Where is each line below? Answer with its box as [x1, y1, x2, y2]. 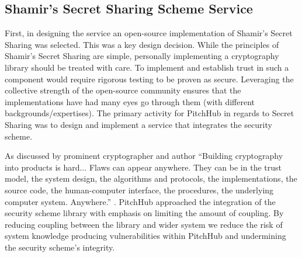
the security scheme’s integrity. [5, 241, 115, 253]
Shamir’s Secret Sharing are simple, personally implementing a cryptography [5, 50, 279, 62]
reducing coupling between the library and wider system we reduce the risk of [5, 218, 283, 230]
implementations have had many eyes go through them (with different [5, 95, 255, 107]
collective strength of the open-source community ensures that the [5, 84, 241, 96]
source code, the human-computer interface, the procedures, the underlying [5, 183, 274, 196]
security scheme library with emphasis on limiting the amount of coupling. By [5, 207, 284, 219]
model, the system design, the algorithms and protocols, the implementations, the [5, 172, 297, 185]
